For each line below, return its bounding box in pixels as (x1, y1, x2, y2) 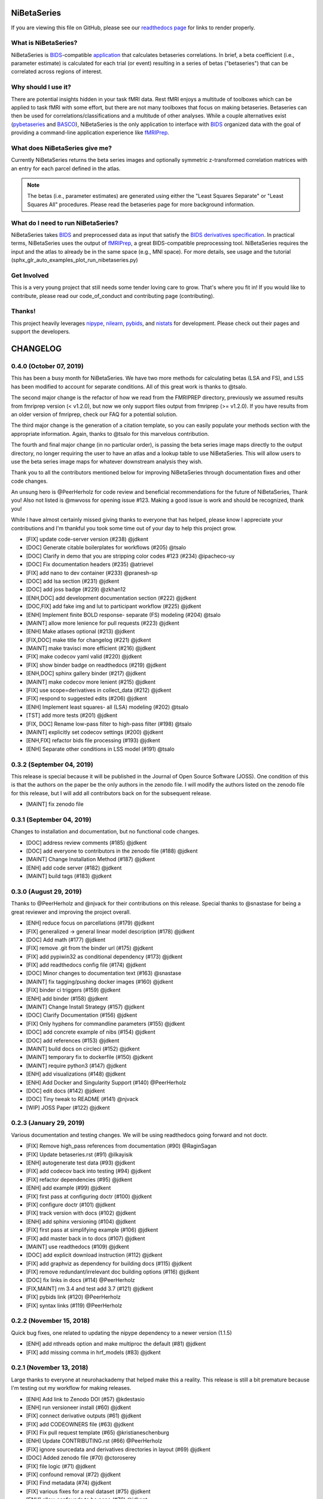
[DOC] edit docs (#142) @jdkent (26, 1087, 105, 1094)
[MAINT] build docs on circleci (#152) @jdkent (26, 1045, 140, 1052)
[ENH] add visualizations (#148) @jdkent (26, 1070, 126, 1077)
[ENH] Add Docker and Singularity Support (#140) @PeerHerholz (26, 1079, 187, 1086)
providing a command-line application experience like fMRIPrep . (11, 129, 170, 136)
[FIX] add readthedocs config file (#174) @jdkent (26, 961, 147, 968)
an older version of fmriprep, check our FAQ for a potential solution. (11, 411, 178, 418)
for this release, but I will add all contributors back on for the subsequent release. (11, 789, 212, 797)
